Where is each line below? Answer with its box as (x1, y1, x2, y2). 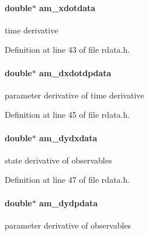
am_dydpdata (39, 196, 98, 209)
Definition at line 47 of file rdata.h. (5, 173, 130, 186)
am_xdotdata (39, 1, 96, 13)
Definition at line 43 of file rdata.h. (5, 43, 130, 56)
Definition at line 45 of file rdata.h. (5, 108, 130, 121)
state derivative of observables (5, 154, 112, 166)
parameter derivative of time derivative (5, 88, 144, 101)
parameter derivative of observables (5, 219, 131, 231)
